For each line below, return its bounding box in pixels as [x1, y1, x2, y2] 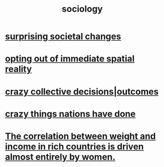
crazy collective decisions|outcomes [5, 86, 159, 97]
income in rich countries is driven [5, 141, 144, 152]
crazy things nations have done [5, 108, 136, 119]
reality [5, 63, 32, 75]
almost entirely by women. [5, 151, 116, 162]
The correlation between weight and [5, 130, 156, 142]
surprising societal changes [5, 31, 121, 42]
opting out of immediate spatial [5, 53, 135, 64]
